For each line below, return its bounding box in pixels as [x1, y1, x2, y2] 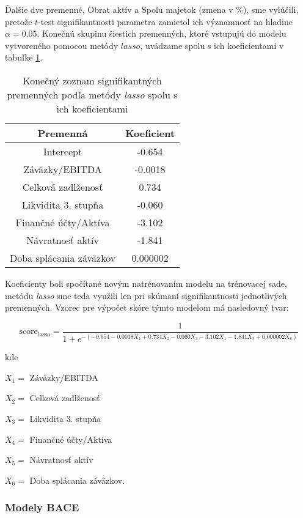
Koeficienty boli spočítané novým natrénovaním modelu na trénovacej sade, [5, 276, 287, 289]
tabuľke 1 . [5, 51, 43, 64]
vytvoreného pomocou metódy [5, 39, 119, 51]
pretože [5, 15, 32, 28]
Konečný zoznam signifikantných [23, 73, 162, 87]
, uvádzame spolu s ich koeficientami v [140, 39, 284, 51]
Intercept [43, 144, 82, 158]
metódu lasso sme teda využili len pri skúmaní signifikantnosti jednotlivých [5, 289, 287, 302]
